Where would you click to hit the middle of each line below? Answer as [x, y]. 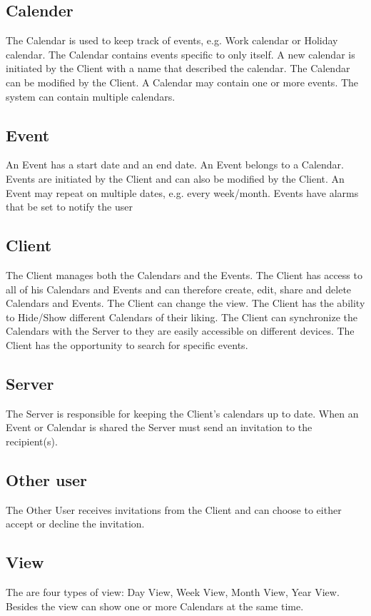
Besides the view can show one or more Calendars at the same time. [155, 606]
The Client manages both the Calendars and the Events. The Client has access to [184, 274]
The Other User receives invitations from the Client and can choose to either [174, 509]
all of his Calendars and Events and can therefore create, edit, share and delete [179, 289]
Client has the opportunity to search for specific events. [127, 344]
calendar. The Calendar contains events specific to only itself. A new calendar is [181, 54]
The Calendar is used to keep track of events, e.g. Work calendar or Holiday [172, 40]
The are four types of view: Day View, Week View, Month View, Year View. [173, 592]
